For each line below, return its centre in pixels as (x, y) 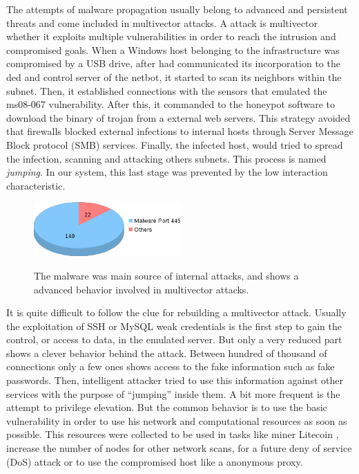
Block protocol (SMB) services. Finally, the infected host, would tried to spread (175, 144)
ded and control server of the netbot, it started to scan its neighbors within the (174, 76)
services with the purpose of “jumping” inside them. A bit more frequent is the (173, 393)
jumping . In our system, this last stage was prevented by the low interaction (167, 172)
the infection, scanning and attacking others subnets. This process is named (166, 158)
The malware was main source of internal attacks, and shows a (166, 275)
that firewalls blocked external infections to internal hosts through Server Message (180, 131)
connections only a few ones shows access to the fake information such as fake (171, 366)
